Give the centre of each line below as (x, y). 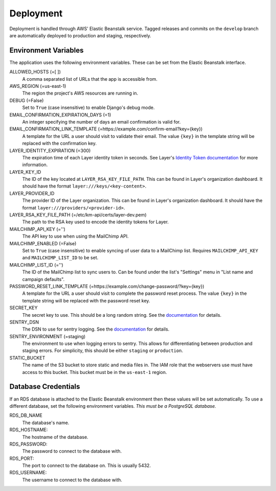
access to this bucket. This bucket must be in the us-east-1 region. (95, 372)
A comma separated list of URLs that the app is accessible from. (90, 79)
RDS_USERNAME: (28, 473)
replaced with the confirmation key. (60, 144)
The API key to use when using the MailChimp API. (75, 236)
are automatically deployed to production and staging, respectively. (80, 35)
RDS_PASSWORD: (29, 444)
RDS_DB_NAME (26, 415)
